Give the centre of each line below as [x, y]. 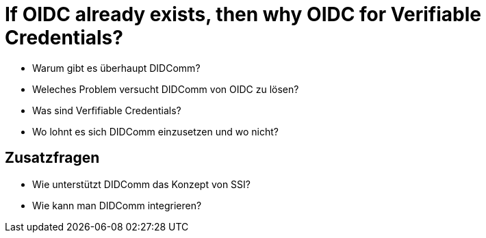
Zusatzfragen [52, 158]
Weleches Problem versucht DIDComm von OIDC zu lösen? [166, 89]
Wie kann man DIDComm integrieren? [117, 205]
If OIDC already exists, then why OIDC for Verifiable [243, 14]
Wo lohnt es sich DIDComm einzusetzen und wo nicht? [155, 131]
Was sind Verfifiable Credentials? [107, 110]
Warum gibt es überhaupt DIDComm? [116, 68]
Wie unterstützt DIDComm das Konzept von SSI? [141, 184]
